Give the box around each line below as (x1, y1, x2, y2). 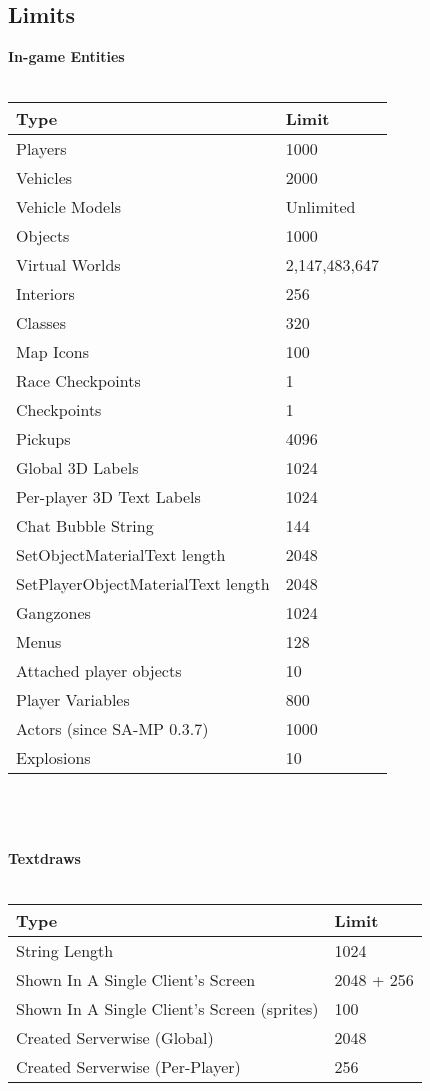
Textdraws (8, 848, 81, 869)
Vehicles (16, 166, 73, 190)
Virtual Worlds (16, 253, 121, 277)
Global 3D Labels (16, 456, 139, 480)
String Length (16, 939, 114, 963)
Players (16, 137, 67, 161)
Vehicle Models (16, 195, 121, 219)
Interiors (16, 282, 75, 306)
